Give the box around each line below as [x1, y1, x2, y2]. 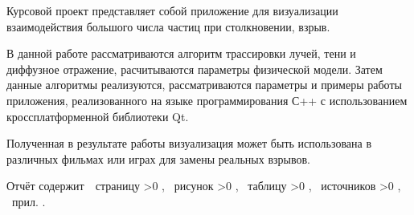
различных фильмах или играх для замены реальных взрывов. [6, 150, 310, 167]
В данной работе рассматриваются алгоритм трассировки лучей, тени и [6, 45, 356, 62]
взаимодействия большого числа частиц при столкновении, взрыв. [6, 18, 330, 34]
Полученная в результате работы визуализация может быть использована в [6, 135, 371, 152]
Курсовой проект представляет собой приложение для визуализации [6, 2, 338, 18]
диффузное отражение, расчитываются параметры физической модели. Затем [6, 60, 383, 77]
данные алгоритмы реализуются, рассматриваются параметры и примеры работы [6, 76, 402, 93]
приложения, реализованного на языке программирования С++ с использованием [6, 91, 408, 108]
